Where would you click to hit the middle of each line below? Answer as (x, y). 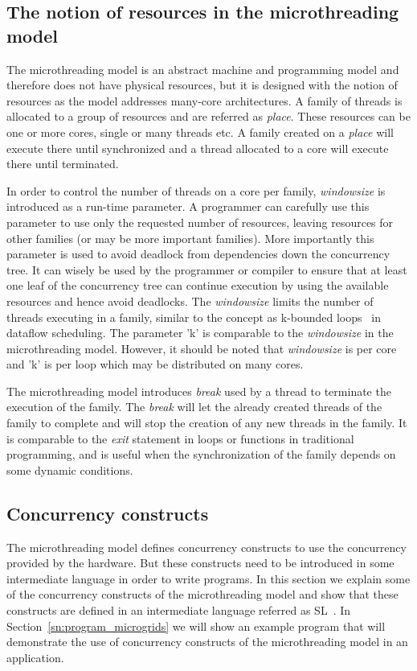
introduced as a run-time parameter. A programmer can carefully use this (188, 206)
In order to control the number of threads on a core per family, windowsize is (196, 190)
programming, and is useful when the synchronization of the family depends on (201, 454)
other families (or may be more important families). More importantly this (190, 238)
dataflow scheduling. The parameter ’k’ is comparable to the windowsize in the (200, 333)
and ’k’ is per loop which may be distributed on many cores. (155, 364)
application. (35, 657)
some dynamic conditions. (70, 469)
